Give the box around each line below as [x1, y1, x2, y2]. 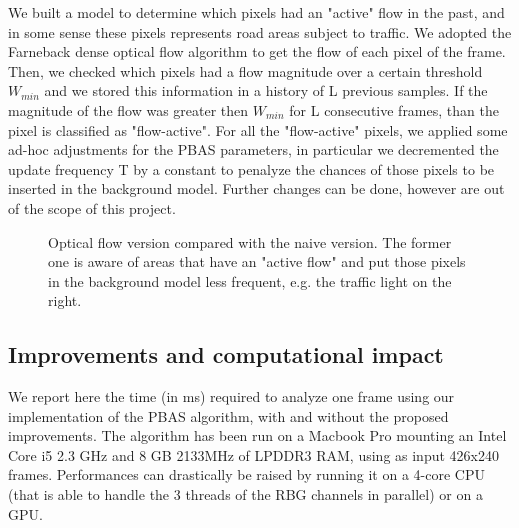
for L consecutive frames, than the [289, 99, 499, 120]
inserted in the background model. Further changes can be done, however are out [8, 178, 505, 199]
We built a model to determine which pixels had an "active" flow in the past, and [8, 2, 505, 22]
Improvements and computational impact [8, 339, 444, 370]
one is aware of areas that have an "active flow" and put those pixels [48, 251, 466, 272]
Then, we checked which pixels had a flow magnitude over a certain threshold [8, 60, 483, 81]
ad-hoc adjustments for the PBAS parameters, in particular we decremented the [8, 139, 499, 160]
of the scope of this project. [8, 197, 176, 218]
